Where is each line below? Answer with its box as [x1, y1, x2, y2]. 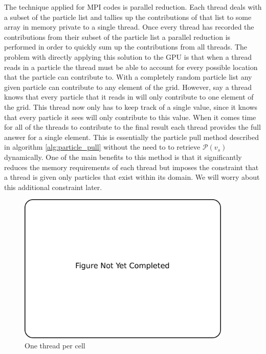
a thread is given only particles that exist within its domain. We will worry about [4, 172, 260, 182]
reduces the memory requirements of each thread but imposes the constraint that [4, 161, 259, 172]
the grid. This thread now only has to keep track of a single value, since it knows [4, 101, 258, 112]
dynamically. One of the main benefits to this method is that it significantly [4, 151, 242, 162]
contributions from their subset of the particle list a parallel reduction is [4, 31, 231, 42]
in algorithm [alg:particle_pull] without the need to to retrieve [4, 141, 201, 152]
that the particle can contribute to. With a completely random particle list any [4, 72, 252, 82]
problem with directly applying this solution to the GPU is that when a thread [4, 51, 252, 62]
